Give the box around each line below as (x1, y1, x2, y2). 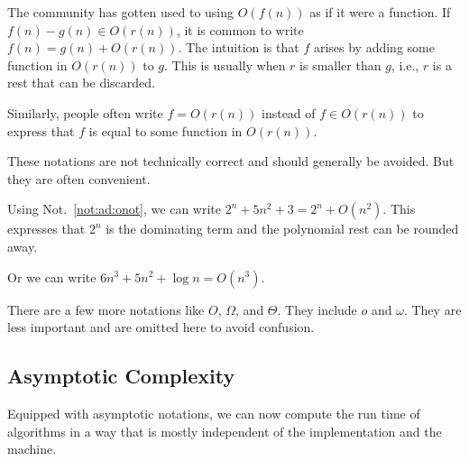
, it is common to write (176, 20, 304, 39)
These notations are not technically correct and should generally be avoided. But (7, 152, 455, 171)
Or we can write (7, 267, 97, 286)
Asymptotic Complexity (7, 362, 235, 390)
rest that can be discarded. (7, 73, 155, 92)
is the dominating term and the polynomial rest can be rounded (106, 219, 459, 238)
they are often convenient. (7, 169, 151, 188)
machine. (7, 439, 57, 458)
